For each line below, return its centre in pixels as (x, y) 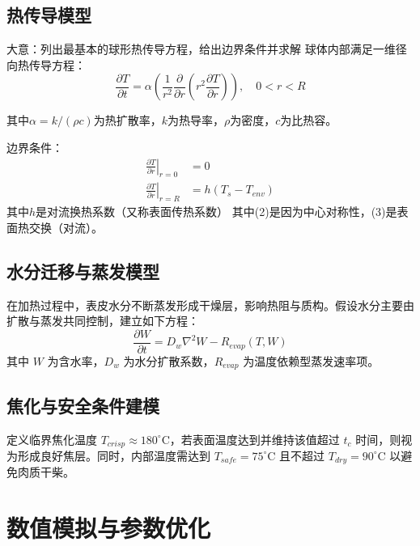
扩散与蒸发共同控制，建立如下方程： (103, 321)
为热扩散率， (127, 120)
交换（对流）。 (66, 227)
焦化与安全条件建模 (83, 405)
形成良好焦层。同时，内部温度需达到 (114, 455)
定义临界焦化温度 (52, 439)
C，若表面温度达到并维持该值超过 (250, 439)
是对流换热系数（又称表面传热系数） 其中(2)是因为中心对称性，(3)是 (216, 212)
